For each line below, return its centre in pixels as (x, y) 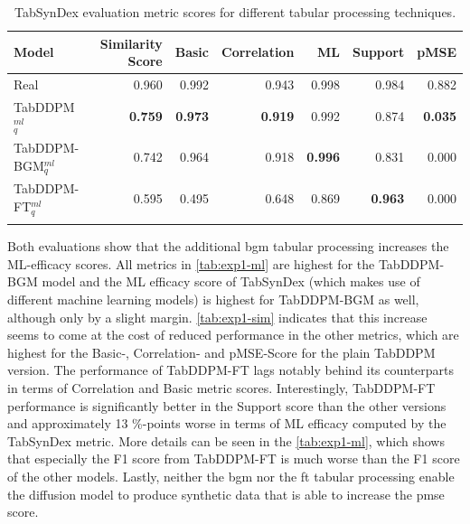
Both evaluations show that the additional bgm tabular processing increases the (228, 246)
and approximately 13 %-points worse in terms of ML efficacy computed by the (227, 423)
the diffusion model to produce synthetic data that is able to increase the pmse (226, 494)
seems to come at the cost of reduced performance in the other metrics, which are (233, 335)
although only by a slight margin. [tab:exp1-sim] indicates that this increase (217, 317)
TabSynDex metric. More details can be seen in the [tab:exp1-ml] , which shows (226, 440)
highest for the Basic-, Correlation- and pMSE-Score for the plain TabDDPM (221, 352)
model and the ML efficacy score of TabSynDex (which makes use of (231, 281)
